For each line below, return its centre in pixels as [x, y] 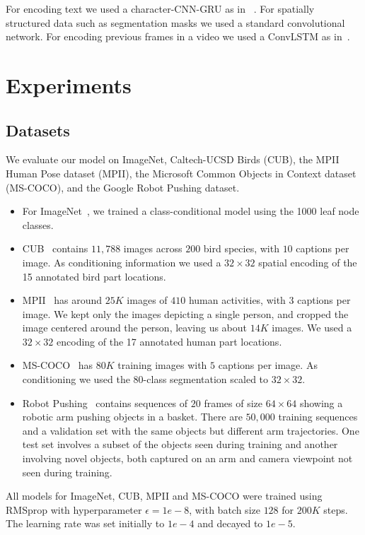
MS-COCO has [58, 365]
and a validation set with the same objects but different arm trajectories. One [191, 430]
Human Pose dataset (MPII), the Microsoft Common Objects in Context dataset [181, 173]
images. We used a [312, 328]
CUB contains [55, 248]
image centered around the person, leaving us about [135, 328]
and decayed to [230, 523]
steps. [336, 509]
